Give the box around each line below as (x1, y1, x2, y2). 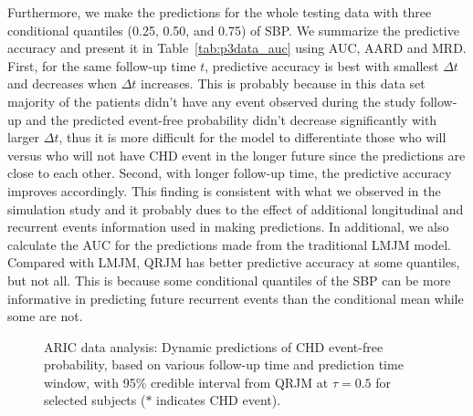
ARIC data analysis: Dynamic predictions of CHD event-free (44, 337, 384, 356)
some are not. (7, 307, 83, 326)
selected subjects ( (44, 390, 146, 410)
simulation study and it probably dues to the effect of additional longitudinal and (7, 199, 464, 218)
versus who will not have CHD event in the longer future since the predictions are (7, 145, 466, 164)
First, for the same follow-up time (7, 56, 196, 75)
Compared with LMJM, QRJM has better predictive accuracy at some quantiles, (7, 253, 460, 272)
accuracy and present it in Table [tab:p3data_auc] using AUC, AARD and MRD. (7, 38, 467, 57)
